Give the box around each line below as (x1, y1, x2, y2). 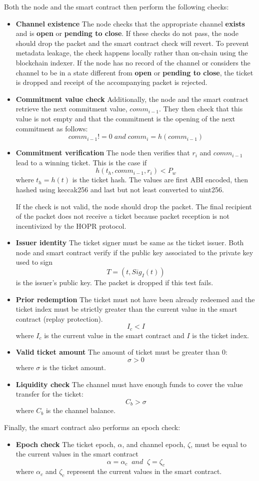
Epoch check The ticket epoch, (15, 439, 115, 449)
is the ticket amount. (42, 362, 106, 373)
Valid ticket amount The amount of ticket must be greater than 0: (15, 347, 227, 357)
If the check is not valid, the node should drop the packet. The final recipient (15, 201, 252, 211)
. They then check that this (158, 103, 243, 114)
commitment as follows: (15, 123, 88, 133)
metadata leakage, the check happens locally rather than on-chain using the (15, 47, 248, 58)
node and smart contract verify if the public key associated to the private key (15, 247, 253, 257)
